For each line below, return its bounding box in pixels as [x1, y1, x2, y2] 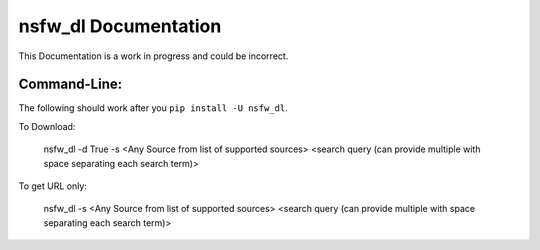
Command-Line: [18, 76, 123, 93]
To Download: [18, 120, 76, 132]
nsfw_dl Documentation [18, 15, 222, 37]
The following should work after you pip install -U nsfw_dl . [18, 102, 289, 114]
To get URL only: [18, 180, 87, 192]
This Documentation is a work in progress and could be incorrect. [18, 50, 289, 62]
